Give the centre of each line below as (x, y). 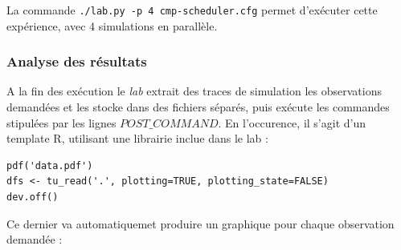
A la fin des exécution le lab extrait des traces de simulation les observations (194, 91)
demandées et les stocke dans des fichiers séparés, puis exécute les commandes (198, 107)
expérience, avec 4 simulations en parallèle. (112, 25)
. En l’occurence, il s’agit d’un (292, 122)
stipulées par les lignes (61, 122)
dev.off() (33, 198)
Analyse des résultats (77, 61)
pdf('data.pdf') (50, 165)
